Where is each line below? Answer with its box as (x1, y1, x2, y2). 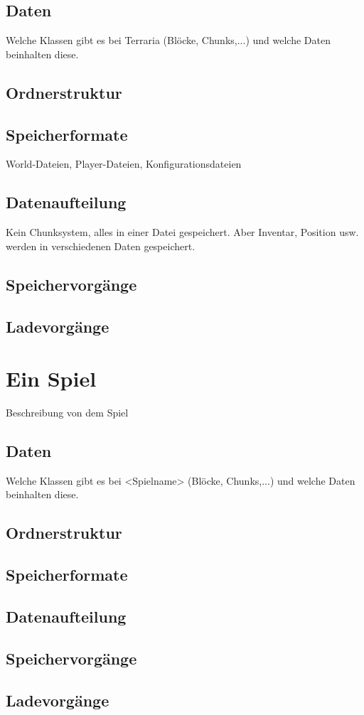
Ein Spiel (6, 364, 97, 393)
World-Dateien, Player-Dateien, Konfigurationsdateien (6, 156, 242, 171)
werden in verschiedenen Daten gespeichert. (6, 238, 196, 253)
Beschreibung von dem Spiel (6, 405, 129, 420)
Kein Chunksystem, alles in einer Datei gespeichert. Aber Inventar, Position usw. (6, 225, 359, 240)
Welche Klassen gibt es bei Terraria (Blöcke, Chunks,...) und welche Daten (6, 33, 331, 48)
